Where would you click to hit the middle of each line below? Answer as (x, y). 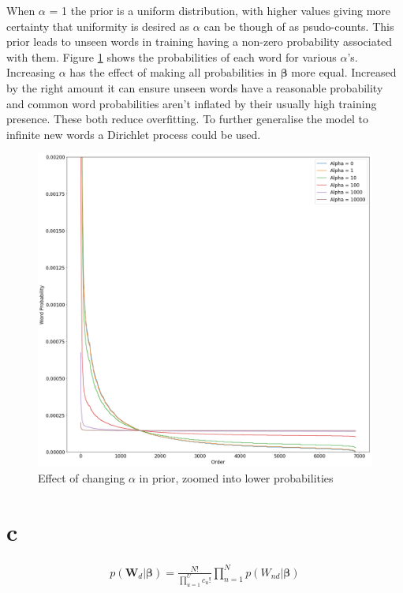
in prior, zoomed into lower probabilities (236, 477)
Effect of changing (82, 477)
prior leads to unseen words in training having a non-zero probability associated (200, 41)
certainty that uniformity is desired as (98, 26)
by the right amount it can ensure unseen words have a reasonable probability (195, 87)
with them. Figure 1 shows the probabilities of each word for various (172, 56)
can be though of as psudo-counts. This (299, 26)
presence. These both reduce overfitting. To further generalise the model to (187, 119)
